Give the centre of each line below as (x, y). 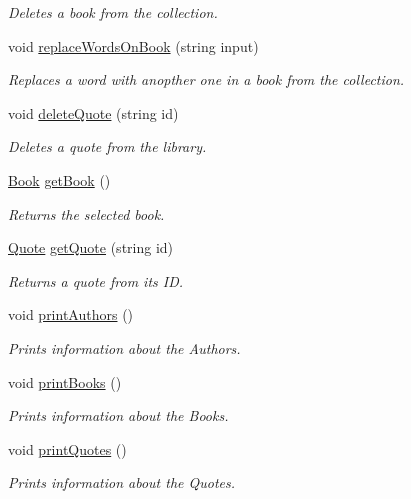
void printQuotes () (67, 448)
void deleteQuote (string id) (93, 112)
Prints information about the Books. (118, 415)
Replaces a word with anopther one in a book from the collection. (206, 79)
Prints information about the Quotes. (122, 482)
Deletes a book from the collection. (113, 12)
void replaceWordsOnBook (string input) (133, 45)
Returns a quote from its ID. (96, 280)
